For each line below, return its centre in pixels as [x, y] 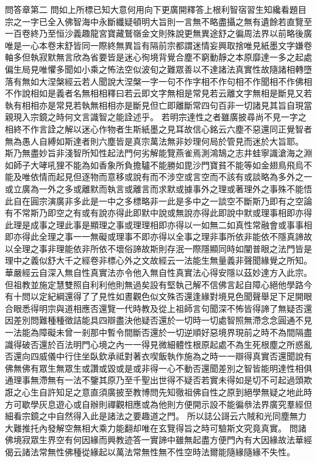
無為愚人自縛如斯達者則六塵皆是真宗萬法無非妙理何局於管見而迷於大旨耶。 [154, 141]
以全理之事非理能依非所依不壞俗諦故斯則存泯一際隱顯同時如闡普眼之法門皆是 [158, 248]
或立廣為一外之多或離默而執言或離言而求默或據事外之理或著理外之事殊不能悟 [158, 188]
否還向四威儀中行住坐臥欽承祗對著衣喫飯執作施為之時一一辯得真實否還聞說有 [158, 356]
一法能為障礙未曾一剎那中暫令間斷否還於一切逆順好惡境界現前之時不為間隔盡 [158, 332]
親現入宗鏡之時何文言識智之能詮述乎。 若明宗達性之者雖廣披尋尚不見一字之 [156, 117]
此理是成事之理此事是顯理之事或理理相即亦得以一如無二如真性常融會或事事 [154, 224]
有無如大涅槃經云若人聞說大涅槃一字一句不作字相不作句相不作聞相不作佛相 [162, 81]
